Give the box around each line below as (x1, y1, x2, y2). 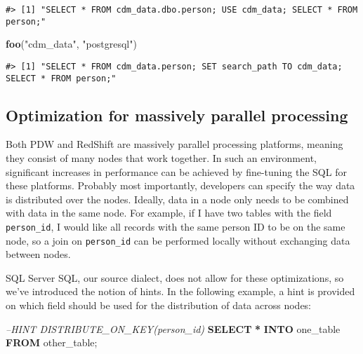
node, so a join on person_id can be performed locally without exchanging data (6, 233, 350, 247)
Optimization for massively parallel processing (6, 104, 348, 125)
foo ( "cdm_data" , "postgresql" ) (6, 36, 137, 51)
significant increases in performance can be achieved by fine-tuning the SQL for (6, 164, 347, 179)
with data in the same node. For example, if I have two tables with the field (6, 205, 332, 220)
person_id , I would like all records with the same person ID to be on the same (6, 219, 345, 233)
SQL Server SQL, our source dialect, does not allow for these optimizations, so (6, 270, 344, 285)
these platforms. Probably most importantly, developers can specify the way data (6, 178, 355, 193)
